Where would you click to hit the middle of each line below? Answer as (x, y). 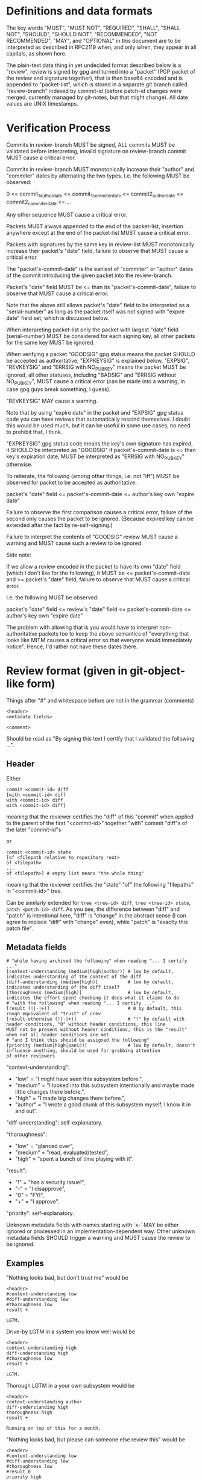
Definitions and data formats (79, 11)
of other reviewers (31, 1056)
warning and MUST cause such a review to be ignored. (74, 543)
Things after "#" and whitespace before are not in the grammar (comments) (100, 700)
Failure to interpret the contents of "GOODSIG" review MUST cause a (92, 537)
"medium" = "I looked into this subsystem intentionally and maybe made (105, 1085)
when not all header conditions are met (58, 1035)
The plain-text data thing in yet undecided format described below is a (94, 65)
